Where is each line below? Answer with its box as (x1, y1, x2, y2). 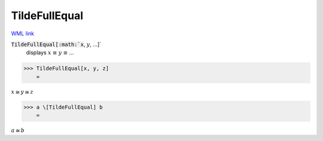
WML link (11, 30, 35, 37)
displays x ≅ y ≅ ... (26, 49, 74, 56)
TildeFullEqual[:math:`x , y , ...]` (11, 41, 102, 48)
